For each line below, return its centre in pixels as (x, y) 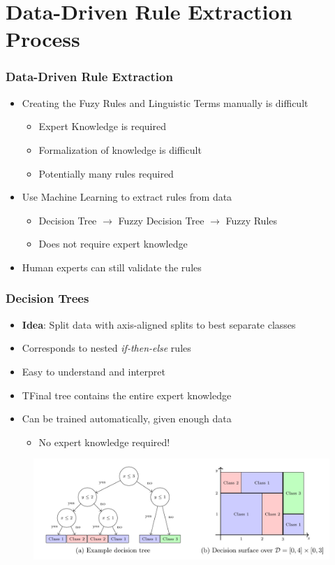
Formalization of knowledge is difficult (120, 149)
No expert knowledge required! (104, 442)
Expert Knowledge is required (102, 126)
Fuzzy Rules (252, 220)
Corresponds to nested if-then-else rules (106, 348)
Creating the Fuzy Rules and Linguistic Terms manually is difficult (165, 102)
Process (43, 39)
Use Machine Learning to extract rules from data (127, 197)
